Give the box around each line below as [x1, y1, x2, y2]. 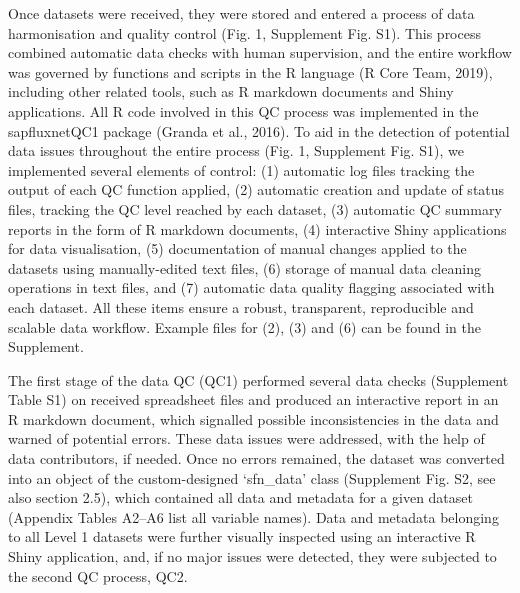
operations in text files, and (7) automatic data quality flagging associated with [8, 277, 495, 298]
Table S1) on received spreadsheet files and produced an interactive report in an [8, 389, 499, 410]
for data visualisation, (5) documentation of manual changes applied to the [8, 238, 467, 259]
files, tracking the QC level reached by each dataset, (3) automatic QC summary [8, 198, 502, 219]
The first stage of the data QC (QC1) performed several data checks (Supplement [8, 369, 509, 390]
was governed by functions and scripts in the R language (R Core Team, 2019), [8, 61, 493, 82]
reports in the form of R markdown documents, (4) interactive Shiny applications [8, 218, 507, 239]
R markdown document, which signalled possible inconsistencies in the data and [8, 408, 499, 429]
